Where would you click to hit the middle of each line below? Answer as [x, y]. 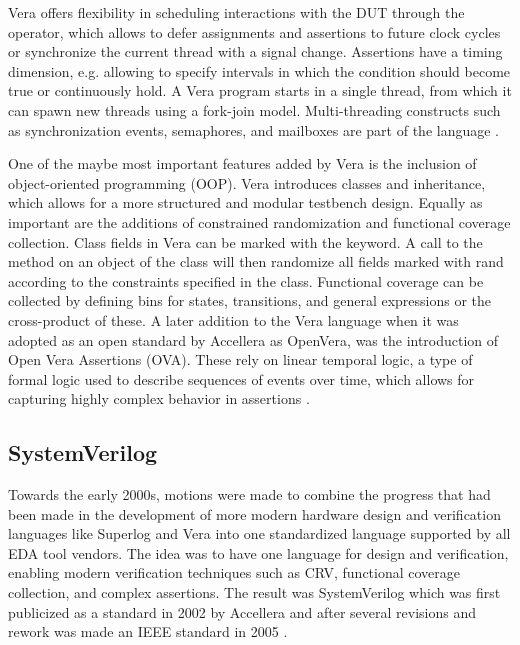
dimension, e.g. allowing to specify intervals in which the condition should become [259, 70]
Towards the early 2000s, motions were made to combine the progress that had [249, 494]
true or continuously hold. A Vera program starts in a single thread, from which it [260, 90]
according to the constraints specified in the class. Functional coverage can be [246, 280]
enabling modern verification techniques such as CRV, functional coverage [234, 572]
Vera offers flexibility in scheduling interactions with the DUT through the [236, 12]
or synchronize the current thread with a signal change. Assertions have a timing [255, 51]
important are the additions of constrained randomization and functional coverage [259, 221]
